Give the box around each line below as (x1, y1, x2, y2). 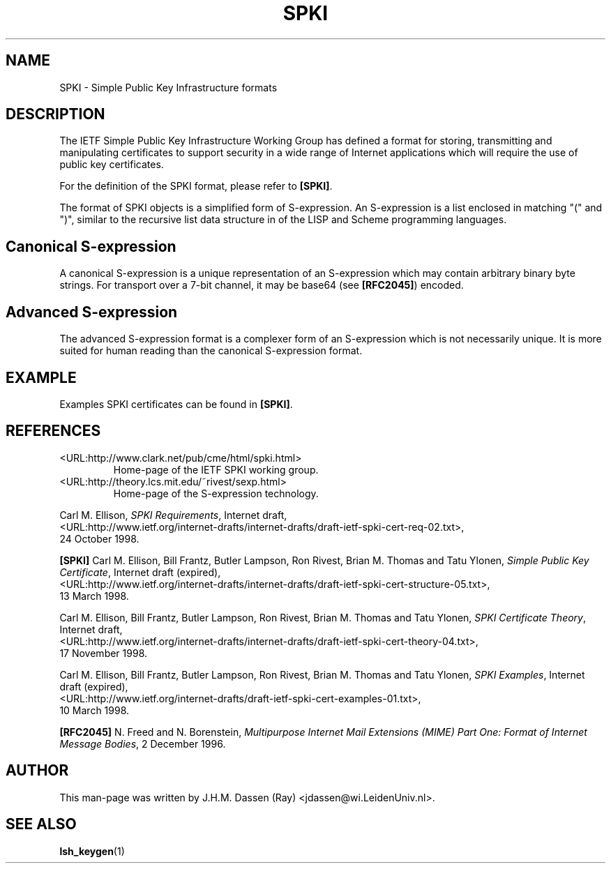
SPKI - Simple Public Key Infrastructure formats (59, 81, 278, 93)
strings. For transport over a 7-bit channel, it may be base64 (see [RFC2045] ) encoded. (59, 279, 464, 292)
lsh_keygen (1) (59, 845, 125, 857)
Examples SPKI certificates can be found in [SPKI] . (59, 398, 293, 410)
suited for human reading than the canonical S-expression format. (59, 345, 363, 357)
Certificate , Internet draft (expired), (59, 566, 221, 578)
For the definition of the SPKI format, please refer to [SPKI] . (59, 180, 333, 192)
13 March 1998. (59, 589, 129, 602)
